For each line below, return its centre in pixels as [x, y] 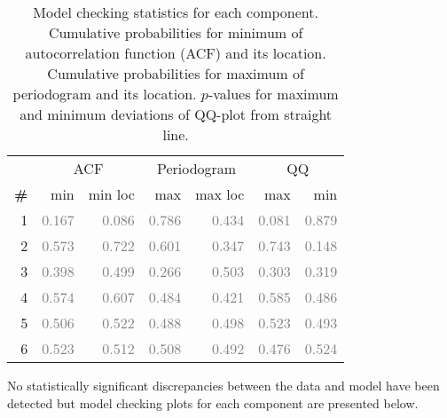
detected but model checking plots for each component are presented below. [213, 402]
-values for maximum [273, 94]
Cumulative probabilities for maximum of [176, 73]
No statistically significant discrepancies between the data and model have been [223, 385]
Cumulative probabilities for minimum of [176, 32]
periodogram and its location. [105, 94]
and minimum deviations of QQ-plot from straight [176, 114]
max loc [220, 194]
